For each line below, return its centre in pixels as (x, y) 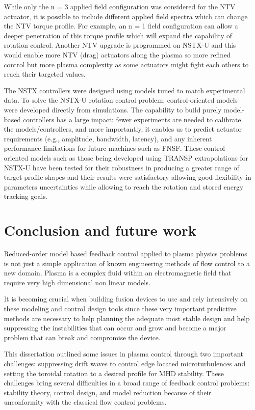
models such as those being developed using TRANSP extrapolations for (139, 157)
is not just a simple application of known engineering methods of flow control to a (127, 263)
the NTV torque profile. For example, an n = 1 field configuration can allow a (121, 26)
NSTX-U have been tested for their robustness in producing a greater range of (122, 167)
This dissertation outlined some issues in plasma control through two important (124, 354)
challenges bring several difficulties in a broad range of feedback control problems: (127, 383)
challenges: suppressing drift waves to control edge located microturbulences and (125, 363)
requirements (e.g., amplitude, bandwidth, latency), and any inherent (108, 138)
